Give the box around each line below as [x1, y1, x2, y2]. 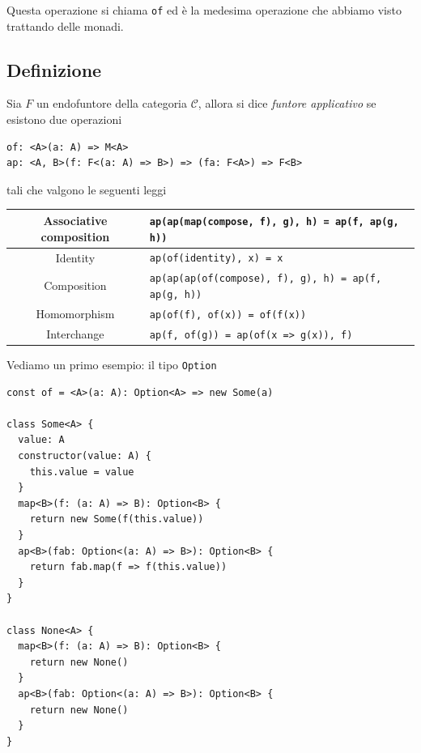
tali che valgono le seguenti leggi [6, 181, 167, 198]
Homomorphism [36, 304, 115, 321]
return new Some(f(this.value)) [29, 513, 204, 525]
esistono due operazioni [6, 111, 122, 128]
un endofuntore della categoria [36, 95, 188, 112]
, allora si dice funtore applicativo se [198, 95, 376, 112]
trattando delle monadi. [6, 17, 124, 34]
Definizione [6, 57, 102, 82]
